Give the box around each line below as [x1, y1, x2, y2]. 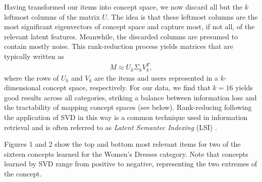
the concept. [4, 168, 42, 178]
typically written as [4, 50, 64, 61]
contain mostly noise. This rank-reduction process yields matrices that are [4, 41, 233, 51]
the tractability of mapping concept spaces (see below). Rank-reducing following [4, 102, 252, 112]
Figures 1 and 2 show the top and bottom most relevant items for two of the [4, 139, 241, 149]
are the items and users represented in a [94, 72, 219, 83]
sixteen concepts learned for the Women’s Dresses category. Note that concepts [4, 148, 248, 159]
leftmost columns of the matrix [4, 11, 100, 22]
